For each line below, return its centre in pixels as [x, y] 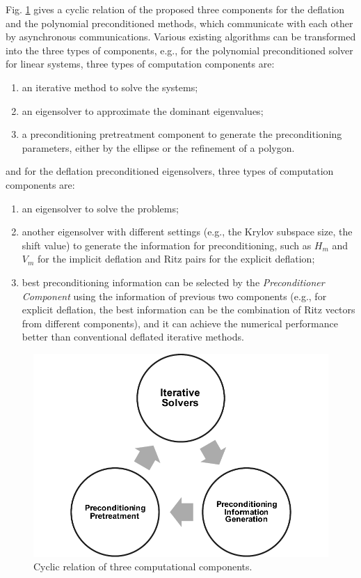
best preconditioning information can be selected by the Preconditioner [173, 282]
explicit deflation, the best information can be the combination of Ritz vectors [188, 310]
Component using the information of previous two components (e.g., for [174, 296]
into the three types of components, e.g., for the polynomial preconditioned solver [179, 50]
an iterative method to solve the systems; [110, 87]
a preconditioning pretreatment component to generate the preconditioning [182, 134]
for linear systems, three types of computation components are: [140, 64]
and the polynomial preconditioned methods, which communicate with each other [179, 23]
